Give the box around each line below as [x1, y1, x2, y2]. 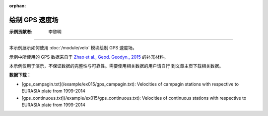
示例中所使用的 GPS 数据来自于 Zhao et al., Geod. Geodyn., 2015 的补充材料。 [9, 54, 169, 60]
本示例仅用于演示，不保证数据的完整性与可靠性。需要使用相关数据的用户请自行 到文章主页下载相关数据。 [9, 63, 223, 69]
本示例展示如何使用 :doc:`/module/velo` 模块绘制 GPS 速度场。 [9, 45, 137, 51]
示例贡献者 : [9, 29, 33, 35]
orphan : [9, 3, 26, 8]
